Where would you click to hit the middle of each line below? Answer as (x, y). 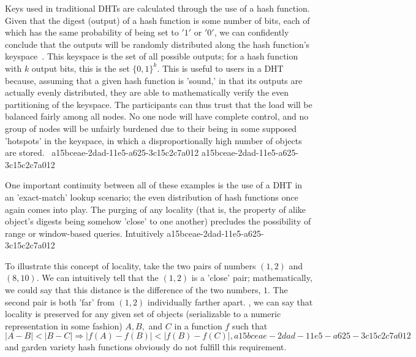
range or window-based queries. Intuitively (85, 233)
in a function (198, 325)
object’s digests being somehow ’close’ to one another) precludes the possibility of (158, 221)
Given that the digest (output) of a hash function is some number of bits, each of (157, 20)
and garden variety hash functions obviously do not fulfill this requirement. (146, 347)
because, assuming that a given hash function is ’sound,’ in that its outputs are (154, 80)
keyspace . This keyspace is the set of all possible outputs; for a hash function (152, 56)
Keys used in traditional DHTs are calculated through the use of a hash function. (157, 8)
